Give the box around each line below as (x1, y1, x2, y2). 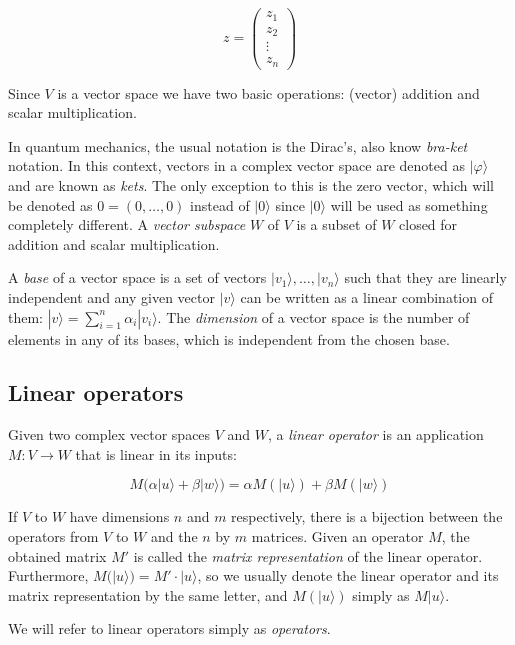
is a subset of (296, 214, 377, 235)
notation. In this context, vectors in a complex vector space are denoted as (8, 155, 465, 176)
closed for (399, 214, 458, 235)
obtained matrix (8, 545, 107, 566)
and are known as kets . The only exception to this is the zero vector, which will (8, 174, 494, 195)
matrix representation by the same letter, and (8, 584, 288, 605)
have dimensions (69, 506, 170, 527)
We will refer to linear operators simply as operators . (8, 618, 331, 639)
